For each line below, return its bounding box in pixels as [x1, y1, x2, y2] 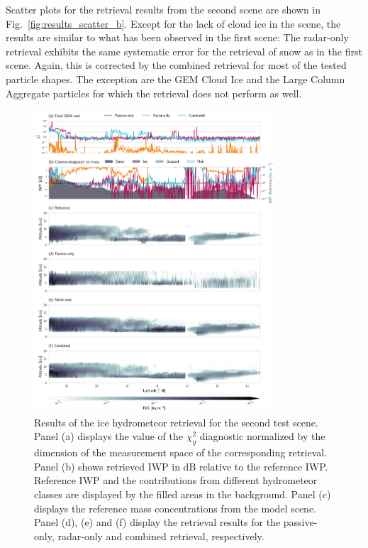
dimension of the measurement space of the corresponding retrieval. [34, 445, 328, 460]
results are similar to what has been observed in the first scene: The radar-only [6, 30, 349, 45]
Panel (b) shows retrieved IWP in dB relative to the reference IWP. [34, 458, 328, 473]
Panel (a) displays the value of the [34, 429, 183, 444]
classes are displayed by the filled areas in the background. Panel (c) [34, 487, 331, 502]
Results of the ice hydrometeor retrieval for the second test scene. [34, 414, 318, 429]
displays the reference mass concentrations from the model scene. [34, 500, 317, 515]
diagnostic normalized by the [199, 429, 325, 444]
